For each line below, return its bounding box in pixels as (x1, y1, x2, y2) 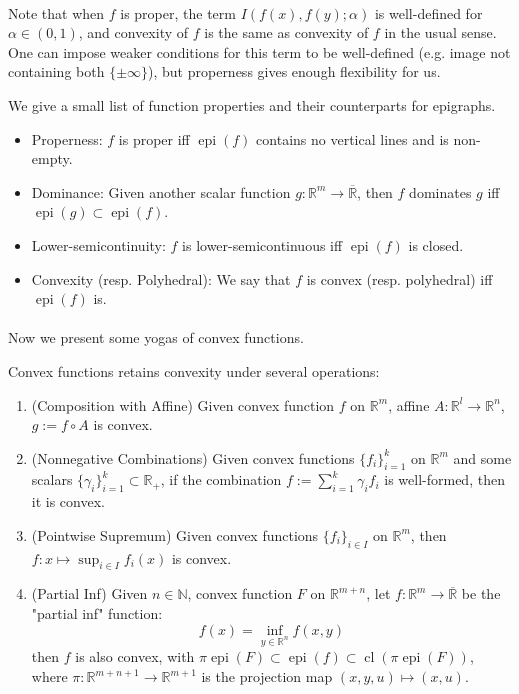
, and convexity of (78, 22, 189, 43)
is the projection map (201, 666, 333, 687)
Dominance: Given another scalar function (31, 181, 291, 202)
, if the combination (160, 469, 282, 490)
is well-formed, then (384, 469, 505, 490)
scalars (31, 469, 73, 490)
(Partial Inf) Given (31, 583, 148, 604)
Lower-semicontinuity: (31, 234, 166, 255)
